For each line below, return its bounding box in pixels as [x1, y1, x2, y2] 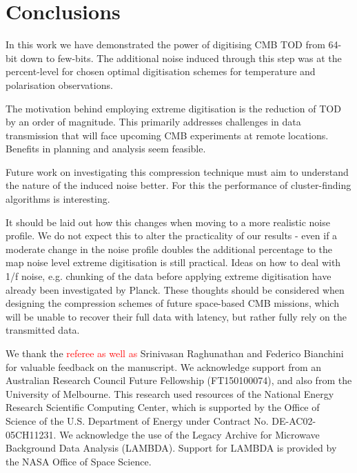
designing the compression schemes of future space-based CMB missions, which [6, 296, 339, 310]
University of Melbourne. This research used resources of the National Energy [6, 386, 334, 401]
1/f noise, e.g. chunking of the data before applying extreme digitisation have [6, 269, 331, 283]
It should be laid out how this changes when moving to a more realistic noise [6, 214, 330, 229]
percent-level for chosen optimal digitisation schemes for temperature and [6, 64, 316, 79]
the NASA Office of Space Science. [6, 454, 152, 468]
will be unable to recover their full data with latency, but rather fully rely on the [6, 309, 347, 323]
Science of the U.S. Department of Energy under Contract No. [6, 413, 269, 427]
